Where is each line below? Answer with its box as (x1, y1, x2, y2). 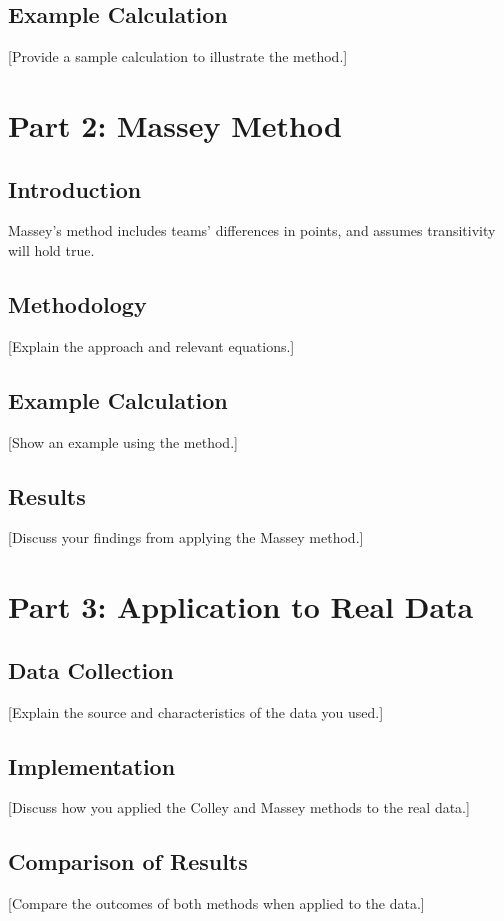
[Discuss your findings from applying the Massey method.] (8, 527, 364, 548)
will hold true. (8, 239, 95, 260)
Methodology (8, 288, 147, 319)
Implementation (8, 750, 176, 781)
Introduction (8, 173, 142, 204)
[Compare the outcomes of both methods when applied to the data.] (8, 893, 425, 914)
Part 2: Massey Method (8, 104, 342, 145)
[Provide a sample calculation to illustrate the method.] (8, 46, 348, 67)
